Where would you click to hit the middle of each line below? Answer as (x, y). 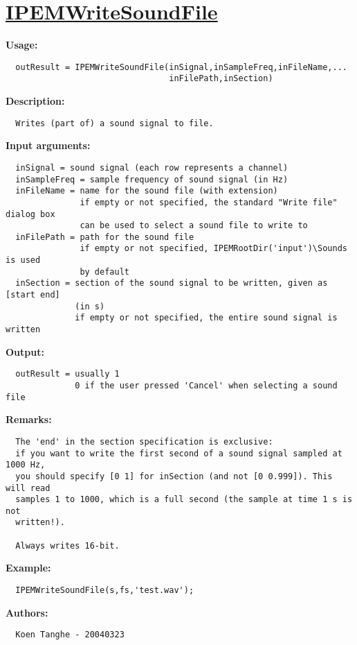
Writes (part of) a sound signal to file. (115, 123)
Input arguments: (48, 145)
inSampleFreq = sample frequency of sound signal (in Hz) (152, 179)
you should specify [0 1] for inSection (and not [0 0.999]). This (174, 476)
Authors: (27, 612)
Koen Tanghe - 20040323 (70, 635)
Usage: (22, 45)
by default (104, 272)
